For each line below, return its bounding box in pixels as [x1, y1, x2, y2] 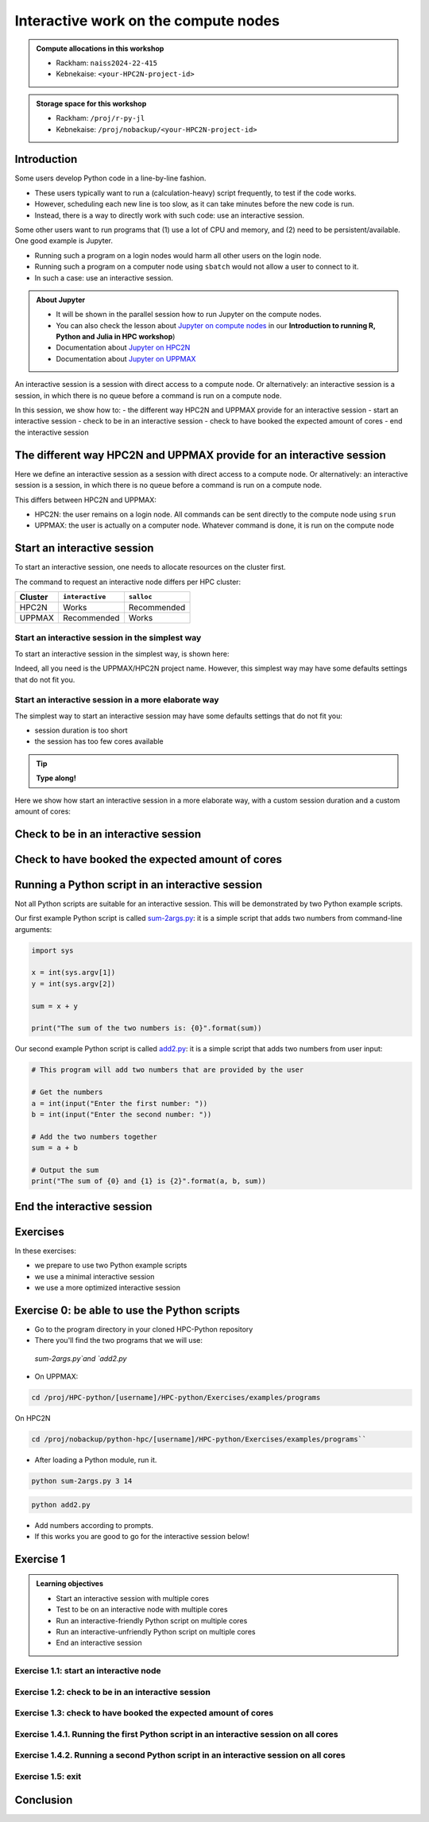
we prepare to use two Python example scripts [34, 1260, 187, 1271]
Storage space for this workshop [36, 99, 147, 108]
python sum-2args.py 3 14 [31, 1476, 133, 1485]
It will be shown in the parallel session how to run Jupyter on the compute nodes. [56, 310, 322, 319]
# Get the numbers [31, 1088, 103, 1097]
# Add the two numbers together [31, 1132, 158, 1141]
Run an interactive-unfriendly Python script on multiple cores [56, 1627, 256, 1636]
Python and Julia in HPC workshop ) [56, 332, 176, 342]
